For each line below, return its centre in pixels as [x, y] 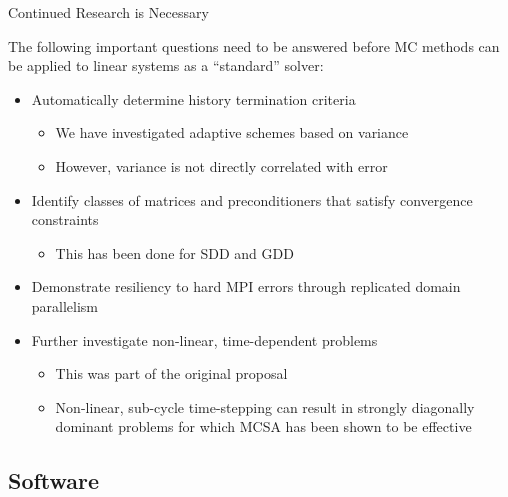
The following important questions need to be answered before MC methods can [254, 45]
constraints [65, 219]
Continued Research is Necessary [108, 12]
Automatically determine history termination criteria [193, 98]
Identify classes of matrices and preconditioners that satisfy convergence [252, 199]
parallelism [65, 305]
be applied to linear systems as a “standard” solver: [166, 65]
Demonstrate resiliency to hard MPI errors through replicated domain [246, 286]
